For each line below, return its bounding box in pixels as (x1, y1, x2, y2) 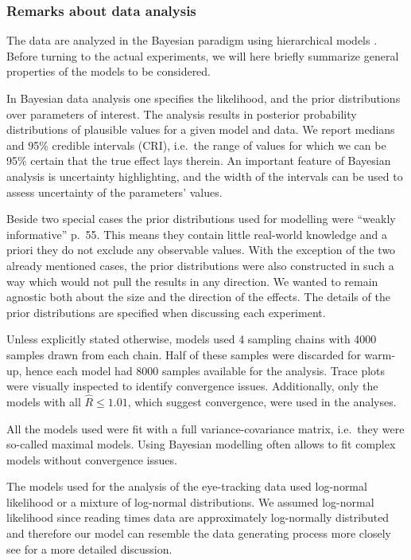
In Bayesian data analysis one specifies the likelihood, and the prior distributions (6, 90, 401, 106)
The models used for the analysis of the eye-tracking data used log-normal (6, 478, 367, 495)
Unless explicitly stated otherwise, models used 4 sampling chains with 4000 (6, 331, 377, 347)
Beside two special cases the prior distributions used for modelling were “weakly (6, 210, 396, 227)
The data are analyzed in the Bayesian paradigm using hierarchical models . (6, 32, 378, 49)
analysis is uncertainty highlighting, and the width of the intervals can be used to (6, 167, 403, 184)
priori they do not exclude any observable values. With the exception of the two (6, 241, 396, 258)
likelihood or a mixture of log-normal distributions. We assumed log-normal (6, 493, 374, 510)
